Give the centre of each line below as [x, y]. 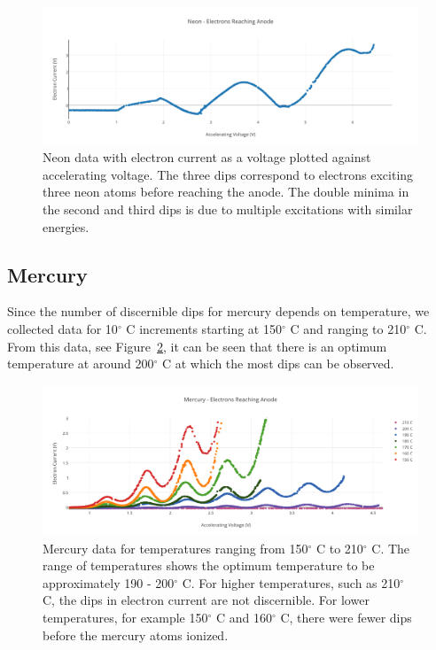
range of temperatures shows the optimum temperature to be [209, 565]
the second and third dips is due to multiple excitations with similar [228, 209]
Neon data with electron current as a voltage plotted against [207, 157]
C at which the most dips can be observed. [278, 364]
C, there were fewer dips [346, 617]
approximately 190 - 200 [109, 582]
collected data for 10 [62, 329]
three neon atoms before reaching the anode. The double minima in [226, 192]
